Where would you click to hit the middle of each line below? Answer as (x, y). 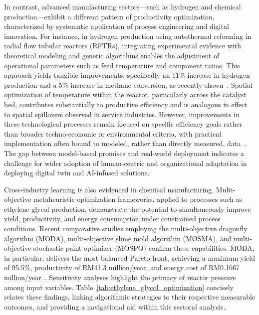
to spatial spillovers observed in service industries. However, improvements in (122, 114)
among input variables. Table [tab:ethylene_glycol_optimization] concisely (119, 287)
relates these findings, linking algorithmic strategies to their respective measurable (130, 297)
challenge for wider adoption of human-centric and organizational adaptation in (126, 163)
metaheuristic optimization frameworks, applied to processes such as (138, 199)
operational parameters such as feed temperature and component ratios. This (122, 65)
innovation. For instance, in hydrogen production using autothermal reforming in (128, 36)
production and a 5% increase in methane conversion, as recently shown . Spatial (128, 84)
